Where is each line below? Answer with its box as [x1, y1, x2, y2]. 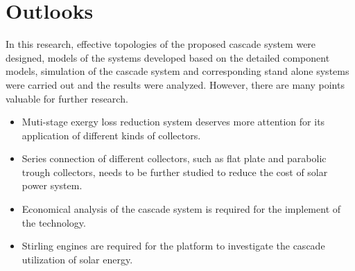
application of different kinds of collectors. [21, 128, 201, 142]
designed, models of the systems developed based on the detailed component [6, 50, 330, 64]
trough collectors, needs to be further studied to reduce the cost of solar [21, 164, 328, 179]
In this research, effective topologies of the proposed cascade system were [6, 37, 316, 51]
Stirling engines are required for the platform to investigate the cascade [21, 238, 325, 253]
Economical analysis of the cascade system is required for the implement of [21, 202, 341, 216]
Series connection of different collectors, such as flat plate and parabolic [21, 151, 327, 166]
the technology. [21, 215, 86, 229]
